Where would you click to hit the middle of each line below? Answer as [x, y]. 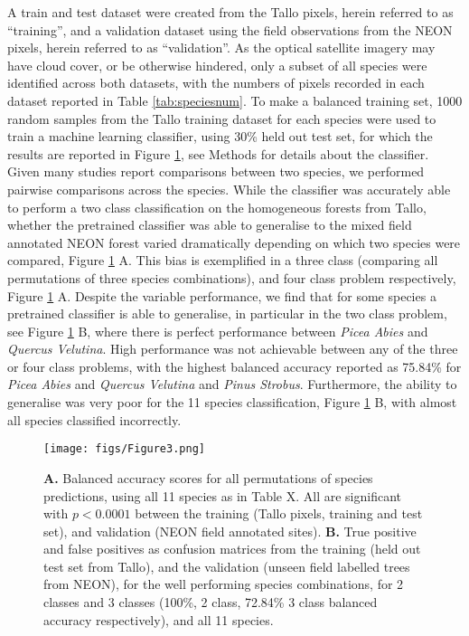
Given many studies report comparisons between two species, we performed [216, 171]
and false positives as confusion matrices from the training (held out [232, 549]
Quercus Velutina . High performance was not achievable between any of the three [233, 349]
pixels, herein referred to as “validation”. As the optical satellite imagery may [221, 47]
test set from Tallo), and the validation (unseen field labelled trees [227, 566]
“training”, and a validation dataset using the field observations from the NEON [230, 29]
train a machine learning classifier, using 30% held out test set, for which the [220, 136]
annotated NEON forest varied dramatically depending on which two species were [234, 242]
